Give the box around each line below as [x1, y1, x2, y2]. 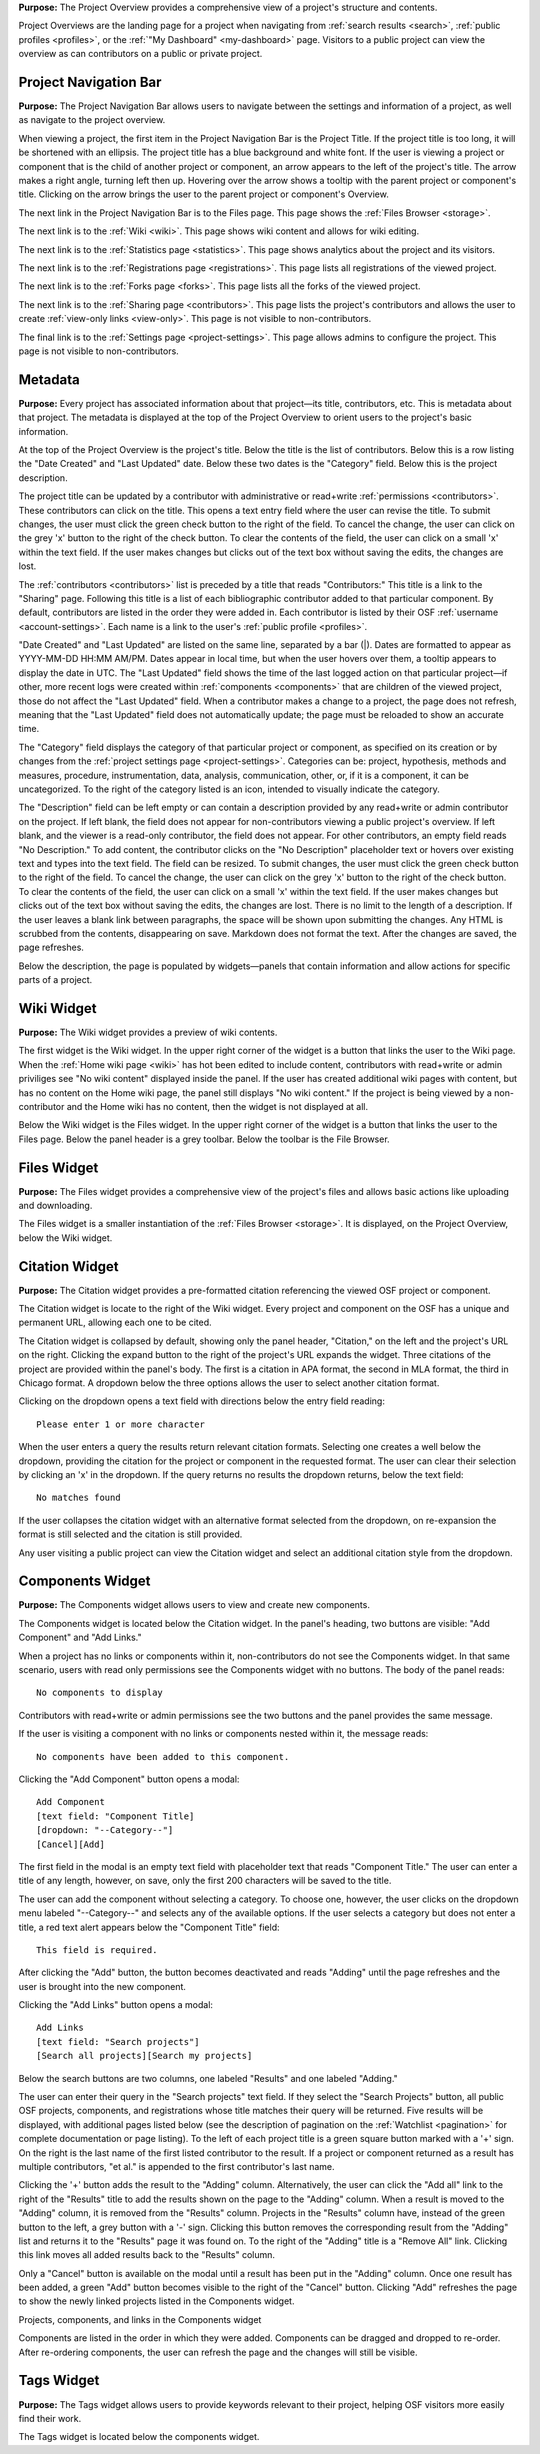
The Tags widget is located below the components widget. [18, 2431, 260, 2443]
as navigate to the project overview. [18, 114, 166, 126]
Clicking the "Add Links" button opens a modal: [18, 1999, 214, 2011]
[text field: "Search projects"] [36, 2036, 200, 2047]
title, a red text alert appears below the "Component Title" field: [18, 1921, 280, 1933]
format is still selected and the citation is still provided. [18, 1528, 243, 1540]
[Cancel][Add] [36, 1838, 105, 1850]
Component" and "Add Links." [18, 1631, 142, 1644]
